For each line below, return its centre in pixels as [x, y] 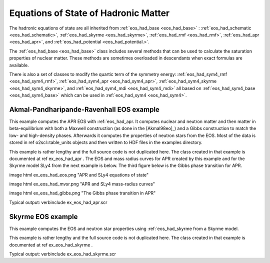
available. [19, 65]
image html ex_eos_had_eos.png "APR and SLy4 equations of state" [79, 174]
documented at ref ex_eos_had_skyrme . [51, 244]
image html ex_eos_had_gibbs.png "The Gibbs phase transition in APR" [82, 193]
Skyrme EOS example [43, 217]
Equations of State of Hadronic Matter [89, 13]
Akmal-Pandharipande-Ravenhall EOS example [84, 109]
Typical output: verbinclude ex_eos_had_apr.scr [58, 202]
